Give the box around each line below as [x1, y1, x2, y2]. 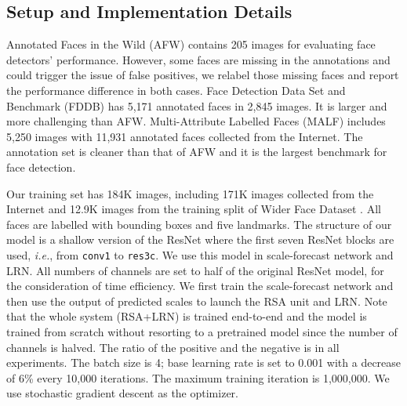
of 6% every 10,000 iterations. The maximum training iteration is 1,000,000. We [6, 369, 390, 386]
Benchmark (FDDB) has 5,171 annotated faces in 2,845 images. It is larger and [6, 97, 387, 114]
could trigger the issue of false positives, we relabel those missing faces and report [6, 67, 399, 83]
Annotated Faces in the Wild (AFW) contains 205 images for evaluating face [6, 36, 376, 53]
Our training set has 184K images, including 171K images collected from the [6, 185, 374, 201]
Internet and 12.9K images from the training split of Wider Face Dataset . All [6, 201, 381, 217]
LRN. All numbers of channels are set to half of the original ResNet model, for [6, 262, 384, 278]
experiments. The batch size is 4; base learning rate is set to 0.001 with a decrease [6, 354, 402, 371]
